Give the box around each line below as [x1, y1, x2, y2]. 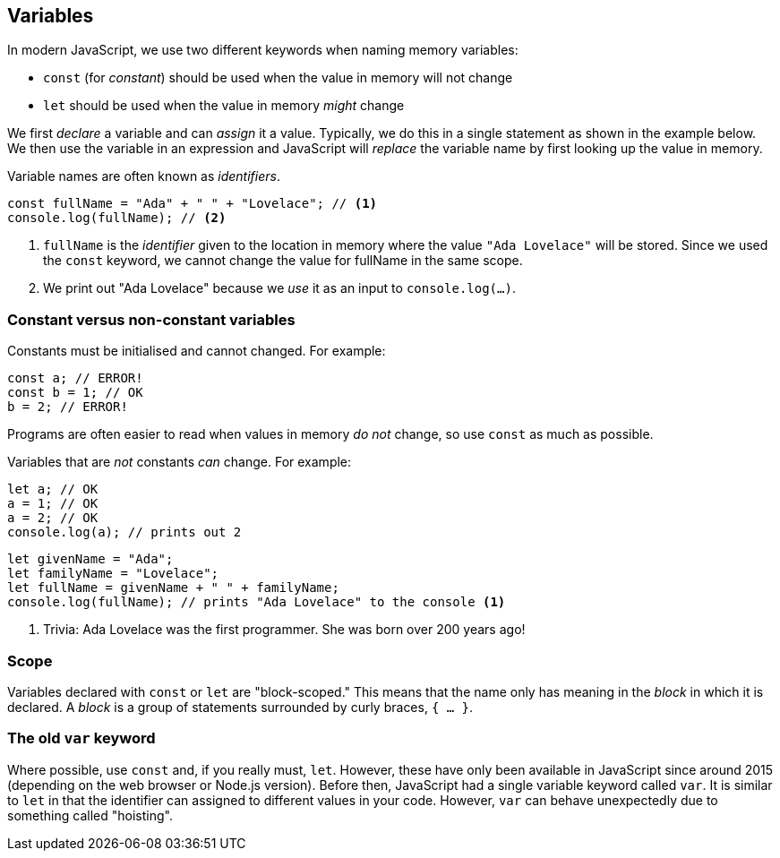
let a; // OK [7, 482, 99, 497]
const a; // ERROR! [7, 371, 143, 386]
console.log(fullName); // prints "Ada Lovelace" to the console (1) [7, 595, 506, 610]
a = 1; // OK [7, 496, 99, 511]
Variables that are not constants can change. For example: [7, 454, 352, 470]
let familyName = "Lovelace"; [7, 566, 219, 581]
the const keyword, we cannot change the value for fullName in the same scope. [43, 253, 523, 269]
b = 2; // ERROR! [7, 399, 128, 415]
